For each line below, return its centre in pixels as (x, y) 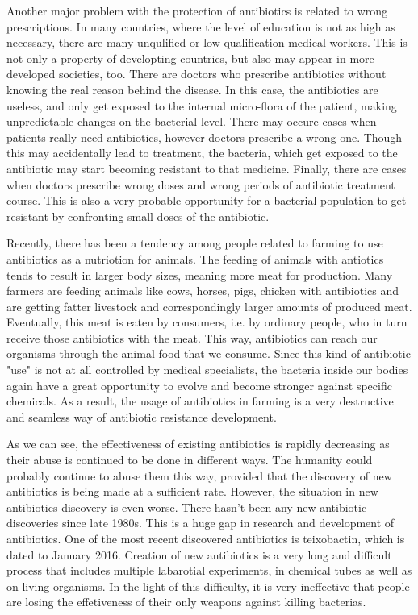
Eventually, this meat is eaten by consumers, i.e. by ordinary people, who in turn (207, 322)
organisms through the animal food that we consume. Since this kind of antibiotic (209, 353)
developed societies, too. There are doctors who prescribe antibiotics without (196, 74)
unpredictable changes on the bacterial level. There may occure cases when (192, 121)
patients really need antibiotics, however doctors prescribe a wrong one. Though (205, 137)
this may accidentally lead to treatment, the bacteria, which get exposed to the (202, 153)
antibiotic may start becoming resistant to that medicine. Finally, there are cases (207, 168)
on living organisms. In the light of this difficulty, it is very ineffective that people (208, 586)
